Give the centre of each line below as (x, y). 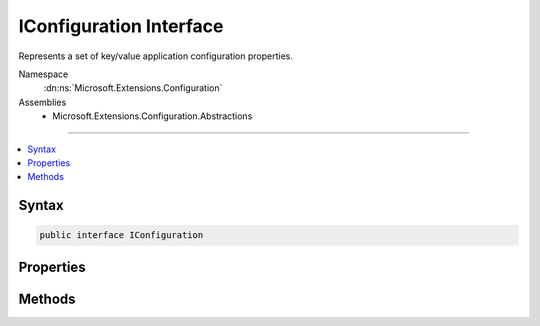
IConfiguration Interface (121, 26)
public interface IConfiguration (121, 235)
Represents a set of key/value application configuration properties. (156, 56)
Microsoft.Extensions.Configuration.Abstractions (152, 116)
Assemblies (42, 102)
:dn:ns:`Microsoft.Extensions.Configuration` (133, 88)
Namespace (43, 74)
